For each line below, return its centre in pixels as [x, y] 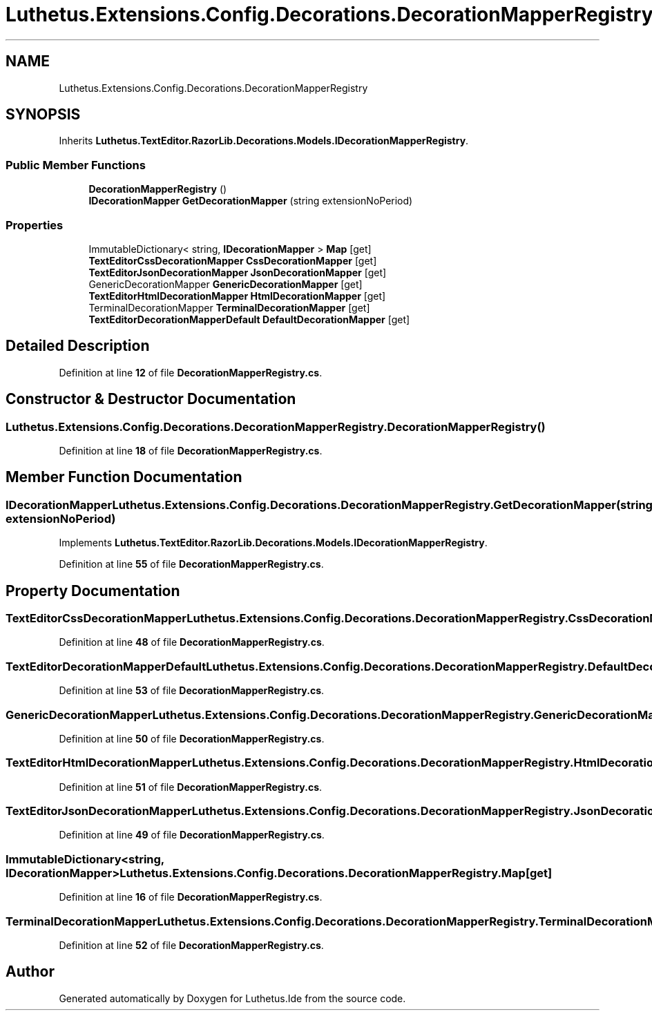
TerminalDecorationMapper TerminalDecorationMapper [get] [229, 307]
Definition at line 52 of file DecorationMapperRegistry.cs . [191, 945]
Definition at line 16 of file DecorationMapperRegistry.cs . [191, 897]
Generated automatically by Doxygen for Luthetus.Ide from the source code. [232, 998]
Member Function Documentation [124, 477]
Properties [35, 225]
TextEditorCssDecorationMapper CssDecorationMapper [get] [233, 260]
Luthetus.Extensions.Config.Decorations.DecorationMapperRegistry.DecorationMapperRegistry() [276, 426]
